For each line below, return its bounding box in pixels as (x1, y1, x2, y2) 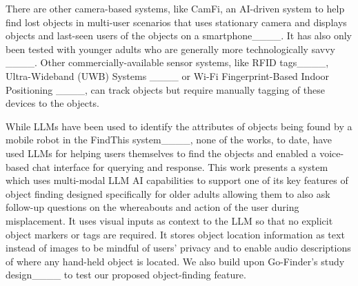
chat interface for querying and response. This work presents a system (32, 159, 328, 174)
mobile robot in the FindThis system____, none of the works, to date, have (6, 132, 332, 147)
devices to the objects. (6, 96, 99, 110)
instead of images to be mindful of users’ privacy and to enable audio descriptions (6, 241, 351, 255)
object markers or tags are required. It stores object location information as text (6, 227, 345, 241)
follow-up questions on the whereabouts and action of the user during (6, 200, 299, 214)
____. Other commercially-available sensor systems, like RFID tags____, (6, 55, 329, 70)
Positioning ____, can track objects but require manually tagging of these (6, 82, 325, 96)
